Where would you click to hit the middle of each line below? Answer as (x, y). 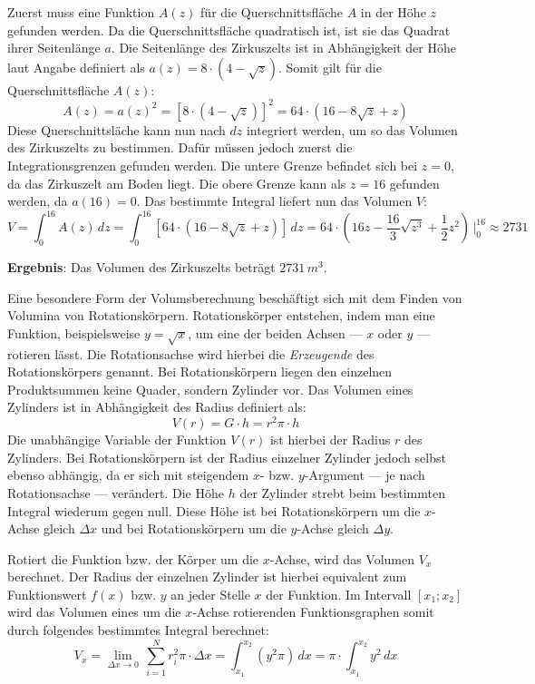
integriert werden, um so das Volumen (352, 129)
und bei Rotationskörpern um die (194, 528)
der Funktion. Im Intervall (339, 594)
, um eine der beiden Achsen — (275, 332)
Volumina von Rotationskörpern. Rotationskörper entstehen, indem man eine (221, 315)
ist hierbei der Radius (330, 440)
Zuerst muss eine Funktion (81, 12)
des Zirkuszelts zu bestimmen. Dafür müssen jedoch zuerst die (180, 147)
